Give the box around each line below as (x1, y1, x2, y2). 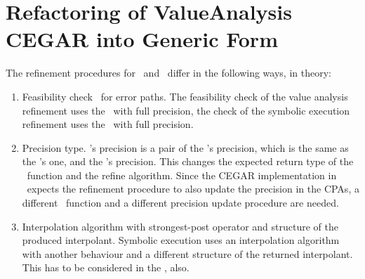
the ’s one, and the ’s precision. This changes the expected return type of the (22, 154, 354, 169)
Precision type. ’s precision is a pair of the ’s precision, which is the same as (22, 140, 349, 155)
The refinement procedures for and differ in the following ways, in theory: (6, 65, 331, 80)
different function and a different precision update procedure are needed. (22, 195, 339, 210)
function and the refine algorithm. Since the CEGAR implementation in (27, 167, 337, 182)
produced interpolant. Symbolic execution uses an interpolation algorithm (22, 233, 340, 247)
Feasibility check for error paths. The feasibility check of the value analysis (22, 89, 348, 103)
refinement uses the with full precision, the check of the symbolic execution (22, 103, 350, 117)
